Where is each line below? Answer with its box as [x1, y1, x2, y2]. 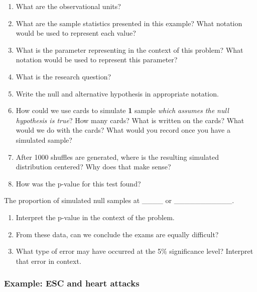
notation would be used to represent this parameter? [16, 54, 178, 65]
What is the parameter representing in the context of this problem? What [16, 44, 243, 55]
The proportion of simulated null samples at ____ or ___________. [4, 195, 234, 206]
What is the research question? [16, 71, 111, 81]
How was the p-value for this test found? [16, 178, 141, 188]
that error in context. [16, 255, 81, 266]
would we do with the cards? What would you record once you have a [16, 125, 230, 135]
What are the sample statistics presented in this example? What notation [16, 18, 242, 28]
